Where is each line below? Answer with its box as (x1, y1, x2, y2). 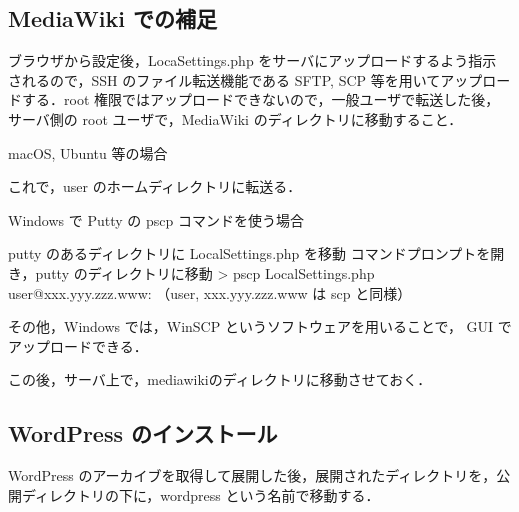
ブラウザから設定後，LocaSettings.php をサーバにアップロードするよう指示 (8, 50, 497, 71)
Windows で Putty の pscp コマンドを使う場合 (8, 209, 304, 230)
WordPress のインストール (8, 418, 278, 449)
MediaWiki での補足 (8, 3, 218, 34)
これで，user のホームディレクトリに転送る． (8, 176, 302, 197)
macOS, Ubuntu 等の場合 (8, 142, 168, 163)
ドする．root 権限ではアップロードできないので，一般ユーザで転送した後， (8, 89, 500, 110)
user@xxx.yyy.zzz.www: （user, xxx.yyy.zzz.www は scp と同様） (8, 282, 412, 303)
